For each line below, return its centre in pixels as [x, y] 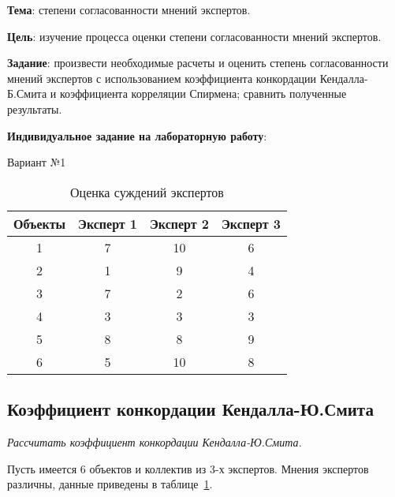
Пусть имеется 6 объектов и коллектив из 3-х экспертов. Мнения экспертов [188, 468]
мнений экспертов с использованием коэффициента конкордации [162, 78]
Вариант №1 [37, 162]
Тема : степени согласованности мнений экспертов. [129, 9]
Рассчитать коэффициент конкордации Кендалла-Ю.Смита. [155, 441]
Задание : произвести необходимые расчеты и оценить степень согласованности [198, 63]
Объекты [40, 223]
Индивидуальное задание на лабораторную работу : [137, 135]
